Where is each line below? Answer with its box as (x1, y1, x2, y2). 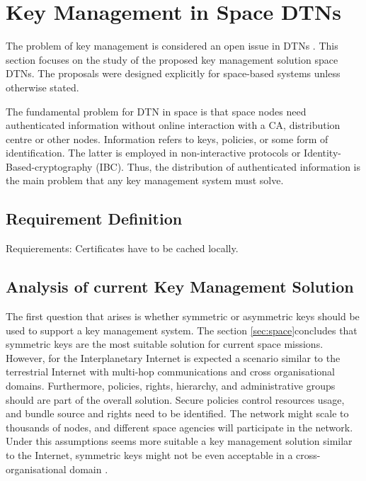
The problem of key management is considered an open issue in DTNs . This (6, 38, 338, 53)
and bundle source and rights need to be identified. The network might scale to (6, 406, 349, 421)
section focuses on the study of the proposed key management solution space (6, 52, 338, 67)
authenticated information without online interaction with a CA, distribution (6, 118, 341, 132)
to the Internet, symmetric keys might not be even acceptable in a (6, 448, 293, 462)
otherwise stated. (6, 79, 79, 94)
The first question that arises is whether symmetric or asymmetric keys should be (6, 309, 360, 324)
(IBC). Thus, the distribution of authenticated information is (96, 159, 361, 174)
